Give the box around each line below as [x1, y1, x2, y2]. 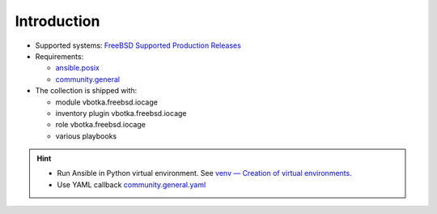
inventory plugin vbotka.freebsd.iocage [55, 108, 187, 118]
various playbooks [55, 131, 117, 141]
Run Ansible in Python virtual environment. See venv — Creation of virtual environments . [57, 169, 352, 178]
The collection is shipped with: [35, 86, 138, 96]
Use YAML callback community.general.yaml [57, 179, 206, 190]
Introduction [15, 12, 100, 30]
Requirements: [35, 51, 84, 61]
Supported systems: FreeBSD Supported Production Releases [35, 41, 242, 50]
